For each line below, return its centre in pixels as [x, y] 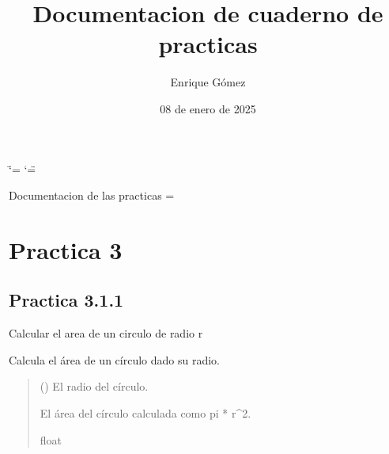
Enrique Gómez [208, 82]
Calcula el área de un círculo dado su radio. [114, 359]
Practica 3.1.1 [66, 300]
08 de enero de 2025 [208, 108]
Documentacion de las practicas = [92, 195]
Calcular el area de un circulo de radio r [106, 333]
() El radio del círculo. [94, 386]
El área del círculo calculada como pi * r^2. [145, 413]
